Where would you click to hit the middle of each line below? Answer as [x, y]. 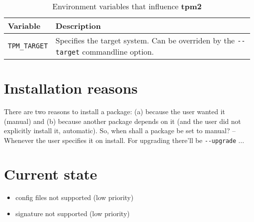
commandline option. [118, 51]
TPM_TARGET [28, 46]
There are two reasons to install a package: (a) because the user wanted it [115, 111]
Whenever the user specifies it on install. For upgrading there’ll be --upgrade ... [124, 140]
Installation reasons [71, 88]
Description [78, 26]
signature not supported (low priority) [73, 213]
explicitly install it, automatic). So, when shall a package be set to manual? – [120, 131]
